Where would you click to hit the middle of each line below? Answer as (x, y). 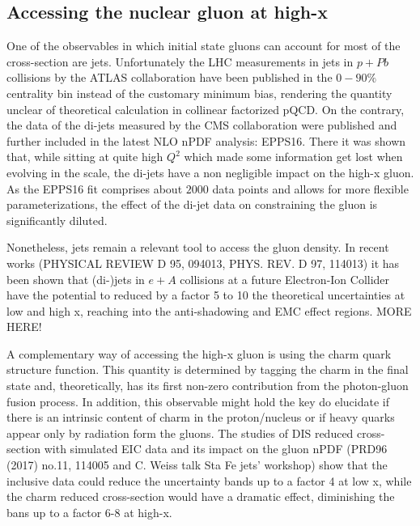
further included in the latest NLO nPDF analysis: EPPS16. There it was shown (206, 140)
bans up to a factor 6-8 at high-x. (89, 512)
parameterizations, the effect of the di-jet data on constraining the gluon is (192, 204)
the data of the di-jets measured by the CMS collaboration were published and (202, 125)
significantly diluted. (57, 220)
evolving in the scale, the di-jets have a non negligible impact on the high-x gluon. (210, 172)
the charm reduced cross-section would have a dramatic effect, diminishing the (201, 496)
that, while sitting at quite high (85, 157)
